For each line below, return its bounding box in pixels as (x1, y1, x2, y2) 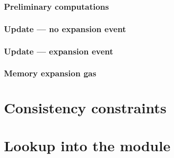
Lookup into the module (4, 135, 171, 155)
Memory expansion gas (4, 67, 96, 79)
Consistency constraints (4, 97, 167, 117)
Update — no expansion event (4, 22, 126, 35)
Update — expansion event (4, 45, 113, 57)
